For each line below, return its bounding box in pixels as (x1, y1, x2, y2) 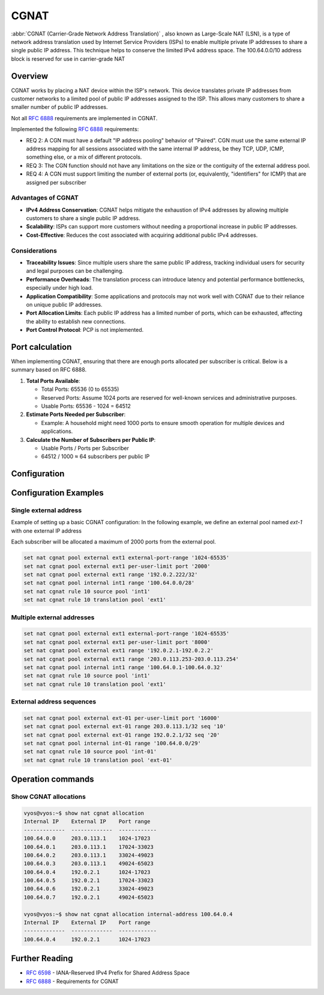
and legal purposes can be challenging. (26, 268, 124, 275)
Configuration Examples (11, 488, 104, 498)
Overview (11, 71, 49, 81)
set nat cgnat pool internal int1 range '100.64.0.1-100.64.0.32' (23, 664, 223, 670)
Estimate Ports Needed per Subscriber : (26, 411, 126, 418)
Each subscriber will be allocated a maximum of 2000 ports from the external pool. (11, 538, 216, 545)
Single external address (11, 506, 82, 515)
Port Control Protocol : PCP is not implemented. (26, 326, 144, 334)
